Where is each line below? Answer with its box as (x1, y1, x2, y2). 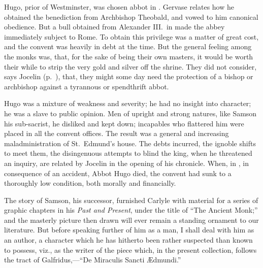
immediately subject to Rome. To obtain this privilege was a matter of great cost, (4, 31, 259, 42)
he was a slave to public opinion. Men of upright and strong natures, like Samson (4, 108, 257, 118)
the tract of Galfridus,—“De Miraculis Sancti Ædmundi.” (4, 254, 181, 265)
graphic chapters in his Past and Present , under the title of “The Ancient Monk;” (4, 205, 258, 215)
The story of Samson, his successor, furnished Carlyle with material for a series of (4, 194, 258, 205)
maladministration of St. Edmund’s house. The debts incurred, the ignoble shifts (4, 138, 256, 148)
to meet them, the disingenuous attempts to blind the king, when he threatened (4, 148, 252, 158)
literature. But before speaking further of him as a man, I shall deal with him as (4, 224, 254, 235)
